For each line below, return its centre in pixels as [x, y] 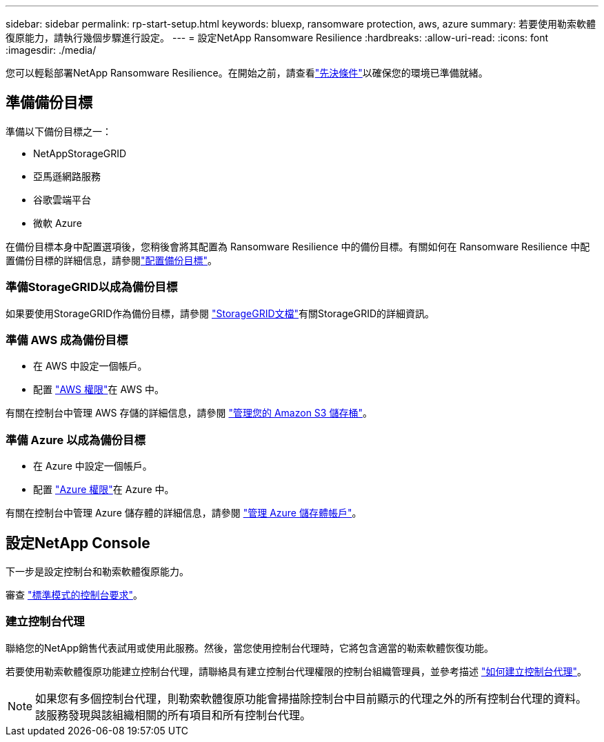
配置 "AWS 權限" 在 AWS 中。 [99, 390]
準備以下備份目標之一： [59, 131]
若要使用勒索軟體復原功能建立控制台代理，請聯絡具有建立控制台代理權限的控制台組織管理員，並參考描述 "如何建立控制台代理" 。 [296, 671]
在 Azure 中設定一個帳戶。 [93, 466]
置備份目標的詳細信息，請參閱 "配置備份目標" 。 [112, 260]
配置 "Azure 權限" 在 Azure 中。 [104, 490]
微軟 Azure [58, 223]
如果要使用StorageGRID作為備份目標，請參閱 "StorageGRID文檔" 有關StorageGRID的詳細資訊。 [220, 313]
